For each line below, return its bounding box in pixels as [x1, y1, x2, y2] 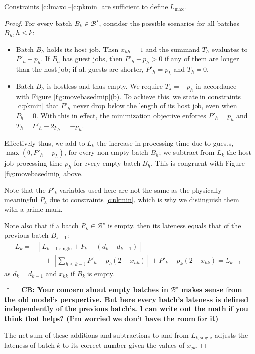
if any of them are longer [164, 53, 239, 64]
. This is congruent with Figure [150, 158, 245, 168]
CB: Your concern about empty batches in [21, 284, 168, 295]
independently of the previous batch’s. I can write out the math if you [4, 303, 248, 314]
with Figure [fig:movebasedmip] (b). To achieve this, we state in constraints [16, 91, 241, 101]
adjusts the [214, 329, 248, 340]
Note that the [4, 184, 46, 195]
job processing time [4, 158, 63, 168]
